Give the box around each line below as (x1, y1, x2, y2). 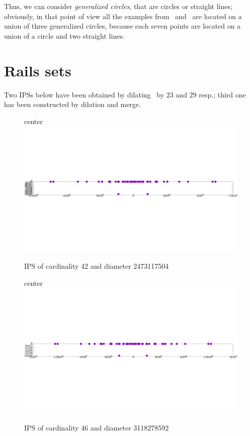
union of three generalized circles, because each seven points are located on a (4, 21, 241, 31)
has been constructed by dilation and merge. (4, 99, 141, 110)
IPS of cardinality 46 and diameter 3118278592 (24, 422, 169, 432)
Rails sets (4, 60, 71, 80)
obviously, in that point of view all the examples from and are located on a (4, 11, 242, 21)
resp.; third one (199, 89, 246, 99)
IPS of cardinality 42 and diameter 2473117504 (24, 260, 169, 271)
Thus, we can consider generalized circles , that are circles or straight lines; (4, 1, 232, 11)
